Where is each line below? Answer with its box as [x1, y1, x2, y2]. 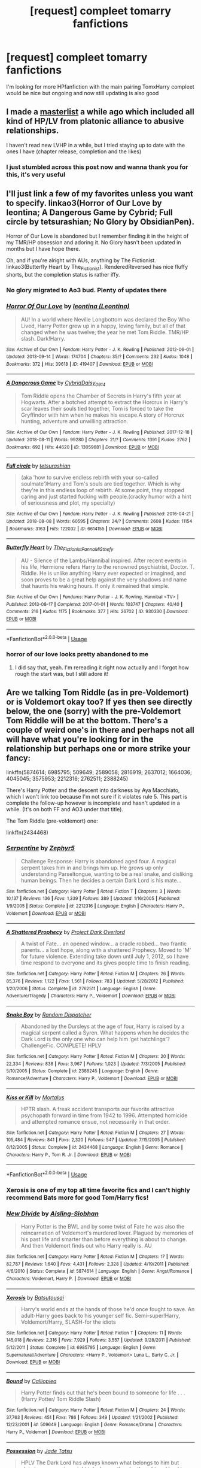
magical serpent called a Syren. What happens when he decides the [20, 1029, 190, 1036]
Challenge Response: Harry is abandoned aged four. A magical [20, 857, 176, 865]
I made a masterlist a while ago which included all [6, 107, 194, 117]
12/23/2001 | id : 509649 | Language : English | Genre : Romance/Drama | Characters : [6, 1422, 182, 1428]
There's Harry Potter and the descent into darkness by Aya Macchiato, [6, 787, 180, 794]
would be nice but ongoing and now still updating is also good [6, 89, 159, 96]
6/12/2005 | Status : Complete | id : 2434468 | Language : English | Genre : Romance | [6, 1144, 183, 1150]
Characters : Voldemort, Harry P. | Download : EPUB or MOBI [6, 1276, 132, 1282]
